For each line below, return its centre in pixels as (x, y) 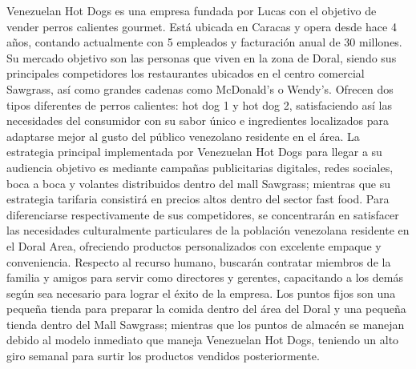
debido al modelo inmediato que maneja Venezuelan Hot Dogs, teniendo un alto (203, 340)
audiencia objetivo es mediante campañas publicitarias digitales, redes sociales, (200, 167)
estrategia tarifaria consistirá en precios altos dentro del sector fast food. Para (198, 199)
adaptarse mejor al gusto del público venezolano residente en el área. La (183, 136)
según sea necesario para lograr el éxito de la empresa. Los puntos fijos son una (201, 293)
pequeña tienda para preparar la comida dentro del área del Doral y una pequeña (206, 309)
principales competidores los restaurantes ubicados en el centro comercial (186, 73)
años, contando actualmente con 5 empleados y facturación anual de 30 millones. (204, 42)
